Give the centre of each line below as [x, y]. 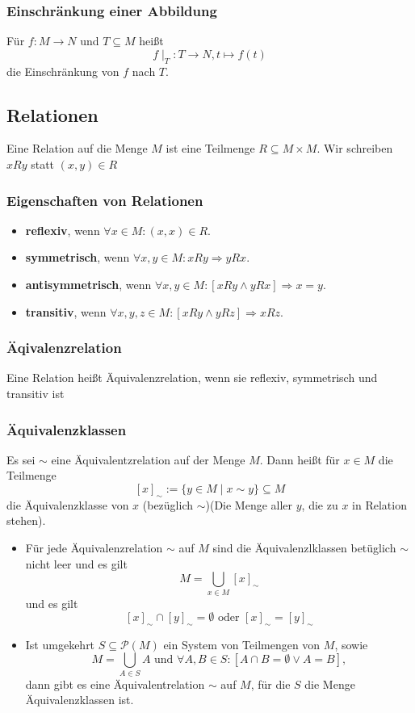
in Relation [379, 504]
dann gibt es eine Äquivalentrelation [115, 684]
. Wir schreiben [355, 148]
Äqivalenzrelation [64, 348]
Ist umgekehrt [60, 644]
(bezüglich [168, 504]
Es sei [21, 459]
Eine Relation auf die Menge [77, 148]
